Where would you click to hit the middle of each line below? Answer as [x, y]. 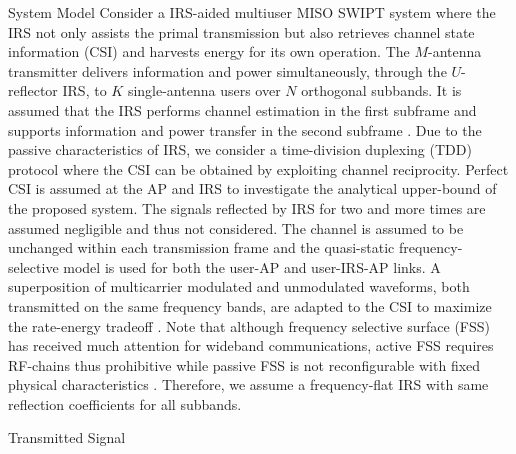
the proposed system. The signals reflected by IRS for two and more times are [247, 207]
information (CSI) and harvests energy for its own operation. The [209, 51]
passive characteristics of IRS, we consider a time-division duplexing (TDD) [240, 149]
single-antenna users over [204, 90]
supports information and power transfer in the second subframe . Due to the [245, 129]
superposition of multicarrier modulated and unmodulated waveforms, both [239, 286]
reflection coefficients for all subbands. [125, 403]
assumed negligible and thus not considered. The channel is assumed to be [236, 227]
